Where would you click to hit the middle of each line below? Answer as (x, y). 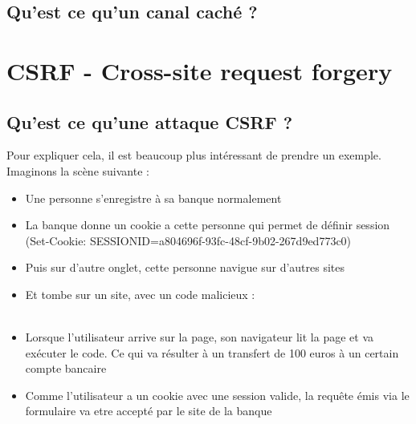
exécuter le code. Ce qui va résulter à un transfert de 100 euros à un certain (212, 352)
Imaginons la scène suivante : (78, 170)
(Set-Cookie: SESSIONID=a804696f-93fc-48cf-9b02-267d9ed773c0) (188, 240)
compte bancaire (66, 368)
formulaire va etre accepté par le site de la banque (149, 411)
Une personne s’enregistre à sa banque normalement (153, 198)
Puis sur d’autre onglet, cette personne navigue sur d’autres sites (185, 267)
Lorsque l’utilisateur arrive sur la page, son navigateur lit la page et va (199, 337)
